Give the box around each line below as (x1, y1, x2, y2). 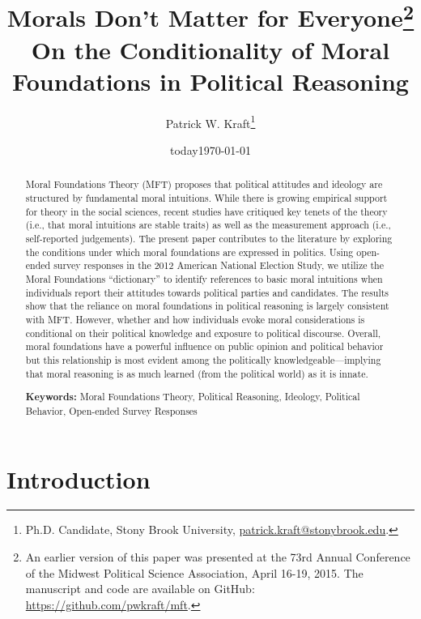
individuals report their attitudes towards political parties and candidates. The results (25, 285, 389, 299)
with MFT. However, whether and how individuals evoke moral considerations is (25, 313, 365, 327)
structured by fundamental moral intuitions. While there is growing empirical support (25, 191, 388, 205)
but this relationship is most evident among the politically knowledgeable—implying (25, 353, 381, 366)
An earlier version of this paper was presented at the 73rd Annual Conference (25, 549, 410, 566)
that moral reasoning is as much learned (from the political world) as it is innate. (25, 366, 368, 380)
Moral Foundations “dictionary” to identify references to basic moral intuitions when (25, 272, 383, 286)
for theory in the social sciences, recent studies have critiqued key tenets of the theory (25, 204, 388, 218)
